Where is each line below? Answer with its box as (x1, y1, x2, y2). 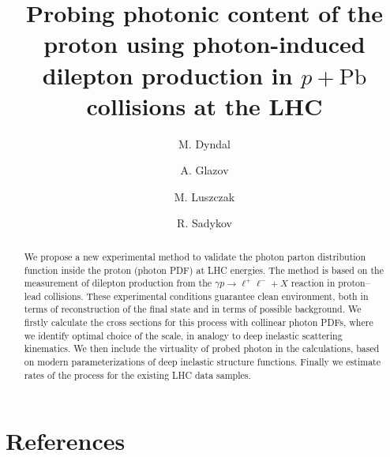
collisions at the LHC (86, 89, 323, 122)
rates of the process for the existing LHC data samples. (24, 368, 251, 381)
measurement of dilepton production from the (24, 276, 212, 290)
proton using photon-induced (43, 28, 366, 60)
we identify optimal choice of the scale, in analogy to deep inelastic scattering (24, 328, 343, 342)
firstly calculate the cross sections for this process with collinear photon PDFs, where (24, 316, 373, 329)
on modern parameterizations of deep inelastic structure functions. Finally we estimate (24, 355, 381, 369)
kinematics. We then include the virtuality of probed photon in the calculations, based (24, 342, 380, 355)
